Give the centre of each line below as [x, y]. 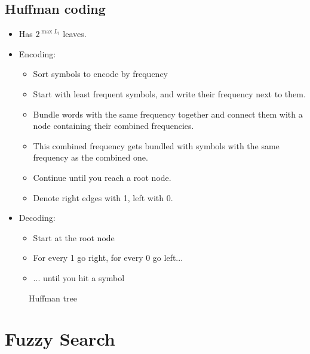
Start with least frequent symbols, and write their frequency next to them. [169, 93]
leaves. [75, 34]
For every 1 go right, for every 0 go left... [108, 258]
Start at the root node [74, 237]
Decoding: [37, 218]
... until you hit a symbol [79, 277]
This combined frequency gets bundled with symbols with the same [156, 145]
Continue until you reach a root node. [102, 177]
